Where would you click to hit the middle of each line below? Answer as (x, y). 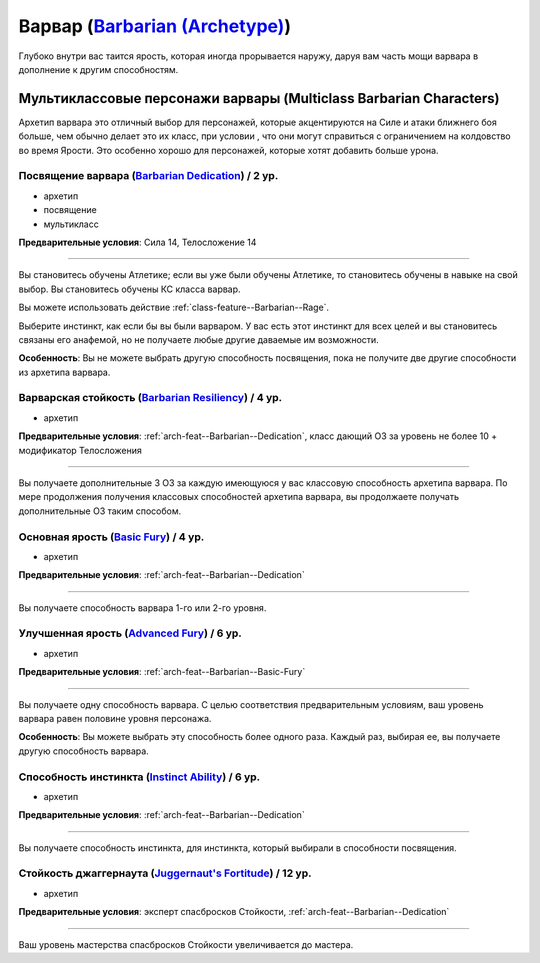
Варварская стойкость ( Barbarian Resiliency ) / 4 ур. (150, 398)
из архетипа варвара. (64, 372)
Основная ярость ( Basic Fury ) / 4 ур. (111, 537)
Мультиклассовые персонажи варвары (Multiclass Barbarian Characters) (259, 98)
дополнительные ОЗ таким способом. (100, 511)
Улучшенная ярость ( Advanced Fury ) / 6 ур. (130, 633)
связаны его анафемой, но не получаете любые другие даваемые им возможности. (198, 339)
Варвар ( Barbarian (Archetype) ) (155, 26)
